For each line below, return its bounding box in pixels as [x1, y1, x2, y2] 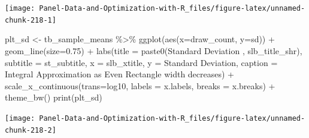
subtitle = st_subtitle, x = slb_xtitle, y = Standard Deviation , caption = [5, 56, 278, 68]
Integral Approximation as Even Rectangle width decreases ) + [5, 68, 235, 80]
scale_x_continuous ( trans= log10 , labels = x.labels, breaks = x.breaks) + [5, 79, 275, 92]
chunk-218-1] [5, 15, 56, 24]
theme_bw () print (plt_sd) [5, 91, 102, 103]
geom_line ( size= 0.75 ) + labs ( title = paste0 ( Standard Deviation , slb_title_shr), [5, 44, 302, 57]
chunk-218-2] [5, 126, 56, 134]
